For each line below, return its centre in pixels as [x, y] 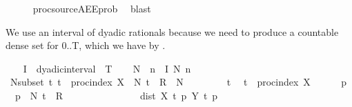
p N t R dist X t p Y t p [116, 95]
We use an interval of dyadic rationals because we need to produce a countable [172, 31]
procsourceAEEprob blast [92, 8]
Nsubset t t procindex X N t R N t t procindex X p [178, 82]
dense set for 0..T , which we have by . [86, 45]
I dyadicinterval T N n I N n [107, 68]
